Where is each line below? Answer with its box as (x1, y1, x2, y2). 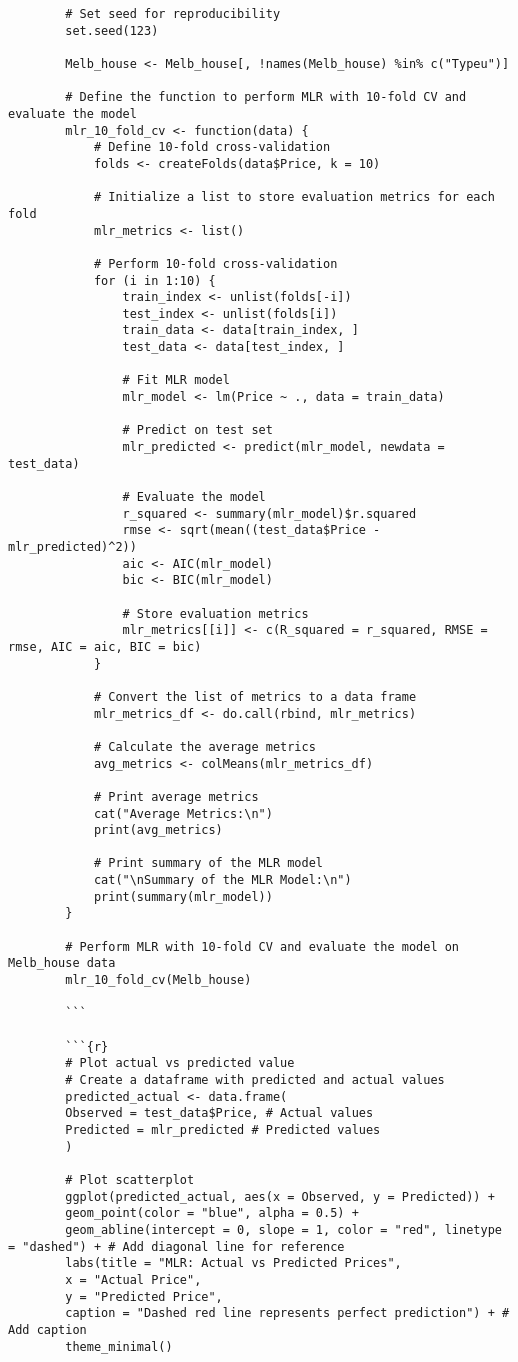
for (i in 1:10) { (93, 273, 216, 288)
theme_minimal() (65, 1339, 173, 1354)
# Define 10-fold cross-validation (93, 140, 331, 155)
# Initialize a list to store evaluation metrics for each (93, 190, 495, 205)
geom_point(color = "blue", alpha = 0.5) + (65, 1206, 359, 1221)
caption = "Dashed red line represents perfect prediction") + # (65, 1306, 510, 1321)
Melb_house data (8, 956, 116, 971)
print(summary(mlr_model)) (93, 889, 273, 904)
